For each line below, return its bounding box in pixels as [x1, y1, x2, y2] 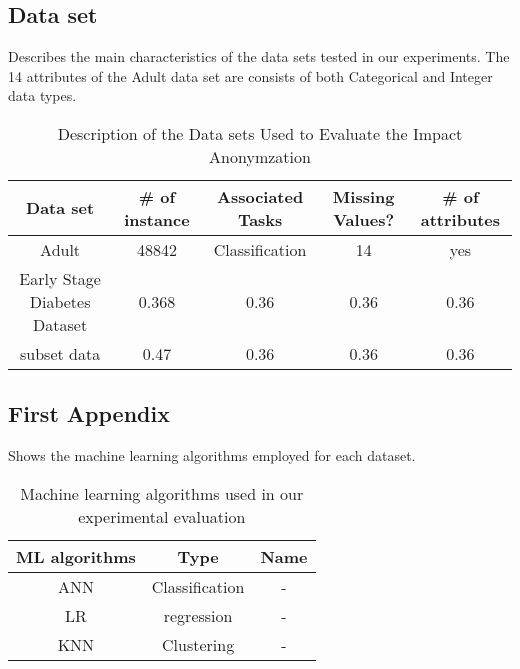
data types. [8, 85, 77, 106]
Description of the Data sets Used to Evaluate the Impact [57, 121, 463, 145]
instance [124, 207, 190, 231]
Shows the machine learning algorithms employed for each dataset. [8, 445, 416, 466]
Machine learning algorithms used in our [20, 481, 304, 505]
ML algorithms [16, 544, 136, 568]
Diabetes [29, 289, 91, 313]
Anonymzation [209, 144, 311, 168]
